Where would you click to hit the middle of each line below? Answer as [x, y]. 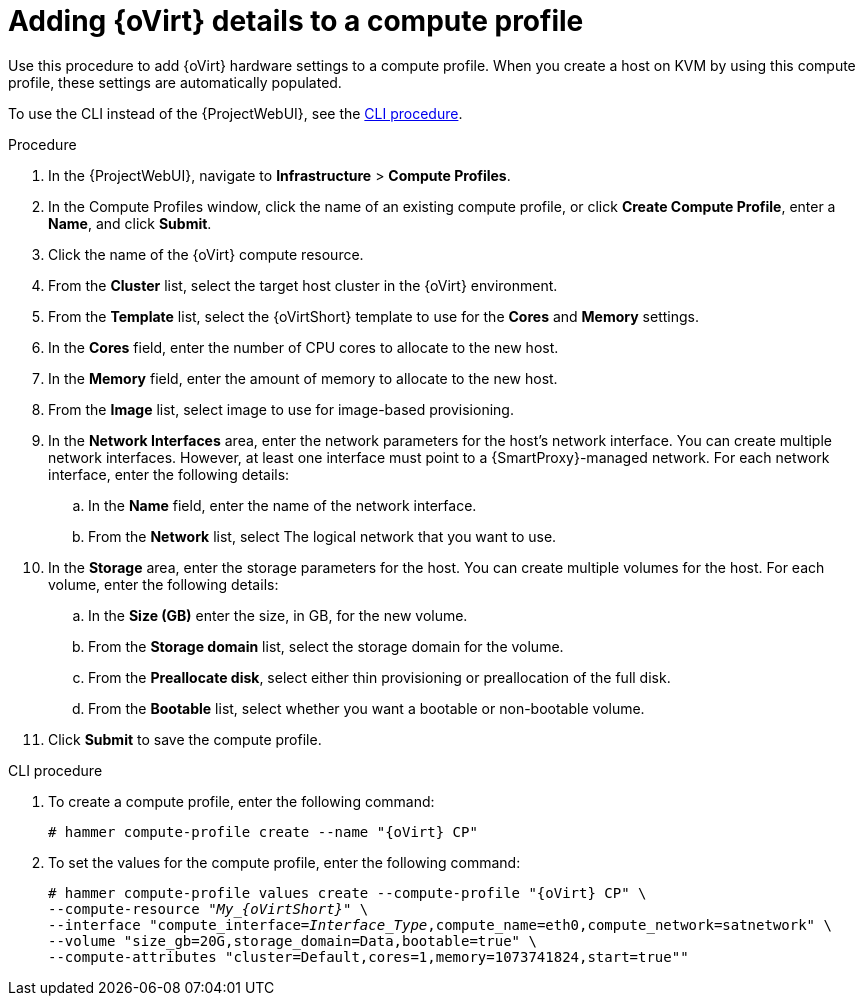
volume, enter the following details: [163, 584]
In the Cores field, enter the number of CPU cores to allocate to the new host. [303, 347]
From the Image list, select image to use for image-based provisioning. [281, 409]
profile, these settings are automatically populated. [175, 82]
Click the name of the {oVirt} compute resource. [206, 254]
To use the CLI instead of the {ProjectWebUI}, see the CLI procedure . [235, 113]
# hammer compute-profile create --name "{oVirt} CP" [263, 831]
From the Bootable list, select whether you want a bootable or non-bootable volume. [366, 708]
